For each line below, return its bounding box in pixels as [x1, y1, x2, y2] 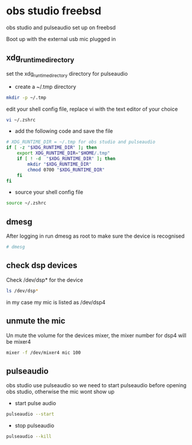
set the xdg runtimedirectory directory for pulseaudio [6, 70, 128, 79]
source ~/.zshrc [6, 200, 46, 206]
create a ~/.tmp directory [14, 83, 76, 90]
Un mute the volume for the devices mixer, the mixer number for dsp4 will [6, 332, 187, 339]
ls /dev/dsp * [6, 288, 39, 294]
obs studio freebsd [6, 4, 102, 18]
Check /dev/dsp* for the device [6, 276, 83, 284]
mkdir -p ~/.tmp [6, 94, 46, 101]
